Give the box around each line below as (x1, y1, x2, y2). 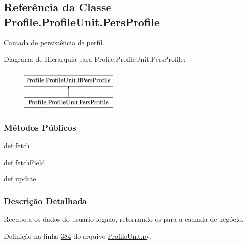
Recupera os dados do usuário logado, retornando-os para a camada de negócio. (4, 214, 244, 224)
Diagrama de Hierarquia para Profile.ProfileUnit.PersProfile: (4, 54, 186, 64)
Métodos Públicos (4, 121, 76, 133)
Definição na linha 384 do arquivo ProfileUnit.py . (4, 230, 152, 241)
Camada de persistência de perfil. (4, 37, 105, 47)
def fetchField (4, 157, 45, 167)
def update (4, 174, 36, 184)
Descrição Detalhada (4, 194, 87, 207)
